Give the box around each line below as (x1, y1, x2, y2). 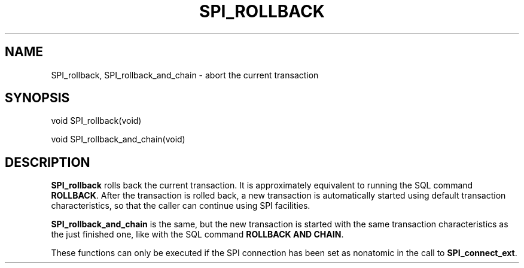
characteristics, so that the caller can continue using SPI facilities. (51, 200, 310, 211)
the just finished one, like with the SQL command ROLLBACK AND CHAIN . (51, 229, 344, 240)
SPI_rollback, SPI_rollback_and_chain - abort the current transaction (51, 69, 319, 80)
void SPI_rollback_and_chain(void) (51, 134, 185, 145)
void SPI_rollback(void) (51, 115, 142, 126)
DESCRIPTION (5, 154, 90, 170)
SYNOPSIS (5, 90, 70, 106)
